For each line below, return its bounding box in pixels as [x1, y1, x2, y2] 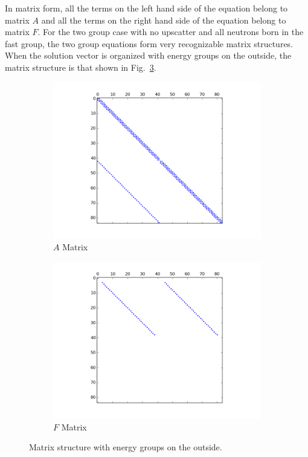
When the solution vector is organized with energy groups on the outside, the [5, 49, 292, 62]
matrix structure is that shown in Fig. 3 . [5, 60, 156, 73]
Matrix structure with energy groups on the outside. [29, 441, 222, 453]
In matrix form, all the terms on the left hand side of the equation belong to [5, 2, 288, 14]
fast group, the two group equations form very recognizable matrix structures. [5, 37, 294, 50]
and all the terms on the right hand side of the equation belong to [41, 13, 286, 26]
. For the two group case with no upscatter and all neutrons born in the [37, 25, 304, 38]
